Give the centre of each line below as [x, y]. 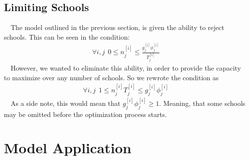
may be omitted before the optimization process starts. [86, 114]
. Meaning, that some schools [202, 103]
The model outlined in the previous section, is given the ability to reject [117, 27]
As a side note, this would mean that [65, 103]
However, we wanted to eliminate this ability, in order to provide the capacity [126, 68]
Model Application [68, 148]
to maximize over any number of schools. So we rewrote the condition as [111, 77]
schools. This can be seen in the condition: [67, 36]
